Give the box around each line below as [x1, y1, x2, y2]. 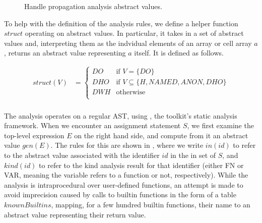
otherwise [116, 89, 146, 96]
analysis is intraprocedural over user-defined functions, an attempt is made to [4, 179, 243, 190]
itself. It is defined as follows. [134, 47, 224, 58]
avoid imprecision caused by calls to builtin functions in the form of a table [4, 189, 236, 200]
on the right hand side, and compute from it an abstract [74, 130, 248, 140]
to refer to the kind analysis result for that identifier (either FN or [39, 159, 244, 170]
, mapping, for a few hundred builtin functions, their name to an [51, 199, 250, 209]
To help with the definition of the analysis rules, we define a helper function [4, 18, 238, 28]
